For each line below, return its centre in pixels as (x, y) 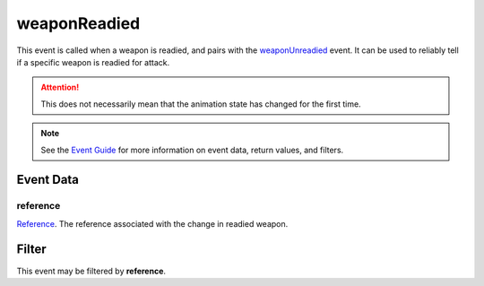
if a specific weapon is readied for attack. (93, 62)
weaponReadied (78, 23)
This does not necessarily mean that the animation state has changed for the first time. (201, 104)
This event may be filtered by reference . (91, 271)
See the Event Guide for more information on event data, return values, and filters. (192, 150)
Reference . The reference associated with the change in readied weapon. (152, 223)
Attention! (60, 87)
